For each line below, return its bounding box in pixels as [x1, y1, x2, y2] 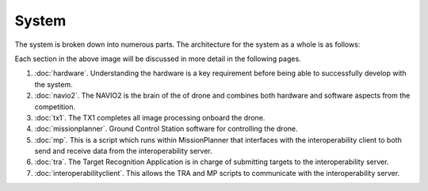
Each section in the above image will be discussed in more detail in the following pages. [14, 54, 301, 63]
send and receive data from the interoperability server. [34, 147, 213, 156]
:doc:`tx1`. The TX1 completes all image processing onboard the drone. [34, 113, 266, 122]
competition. [34, 101, 76, 111]
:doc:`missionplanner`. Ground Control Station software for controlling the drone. [34, 124, 298, 134]
